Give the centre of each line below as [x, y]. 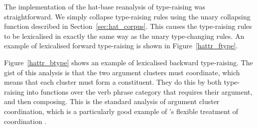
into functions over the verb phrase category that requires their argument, [139, 91]
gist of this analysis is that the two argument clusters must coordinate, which [122, 72]
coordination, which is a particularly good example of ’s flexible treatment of [121, 111]
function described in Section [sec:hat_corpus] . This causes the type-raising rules [128, 26]
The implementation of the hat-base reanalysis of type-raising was [105, 6]
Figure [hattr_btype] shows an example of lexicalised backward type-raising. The [128, 62]
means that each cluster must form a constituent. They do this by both [113, 82]
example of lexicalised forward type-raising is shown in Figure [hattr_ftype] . [121, 46]
